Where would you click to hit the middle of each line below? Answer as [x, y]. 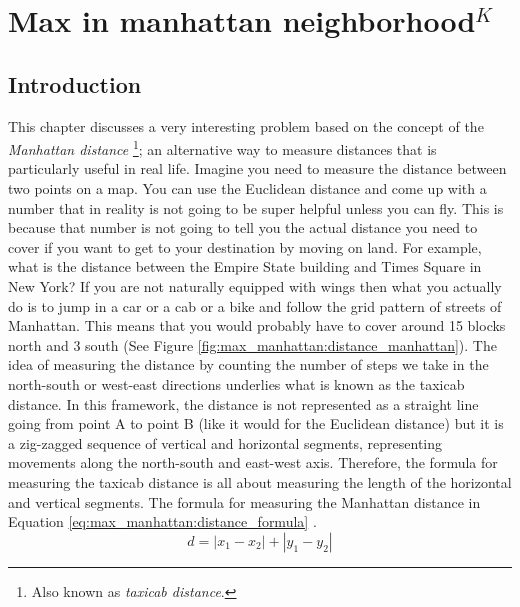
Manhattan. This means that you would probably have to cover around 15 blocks [257, 325]
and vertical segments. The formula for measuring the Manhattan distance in [244, 501]
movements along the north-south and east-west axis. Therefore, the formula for [253, 462]
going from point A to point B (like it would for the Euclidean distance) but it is [256, 423]
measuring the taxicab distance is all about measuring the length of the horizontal [260, 481]
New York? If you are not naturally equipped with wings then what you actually [255, 285]
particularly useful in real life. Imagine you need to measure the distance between [257, 168]
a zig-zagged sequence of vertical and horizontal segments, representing [225, 442]
